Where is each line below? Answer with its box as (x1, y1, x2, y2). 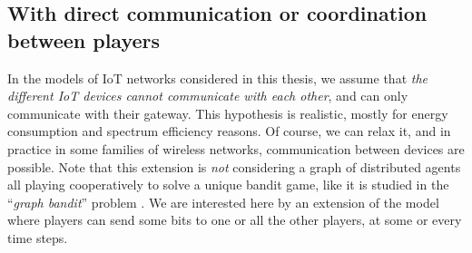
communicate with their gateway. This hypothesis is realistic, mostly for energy (7, 103, 448, 122)
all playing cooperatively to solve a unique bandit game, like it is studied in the (7, 175, 449, 194)
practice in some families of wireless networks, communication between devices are (7, 139, 465, 158)
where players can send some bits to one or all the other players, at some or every (7, 210, 462, 229)
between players (7, 25, 161, 54)
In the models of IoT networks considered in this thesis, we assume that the (7, 68, 428, 87)
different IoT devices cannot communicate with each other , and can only (7, 86, 408, 105)
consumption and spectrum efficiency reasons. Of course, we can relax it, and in (7, 122, 451, 141)
